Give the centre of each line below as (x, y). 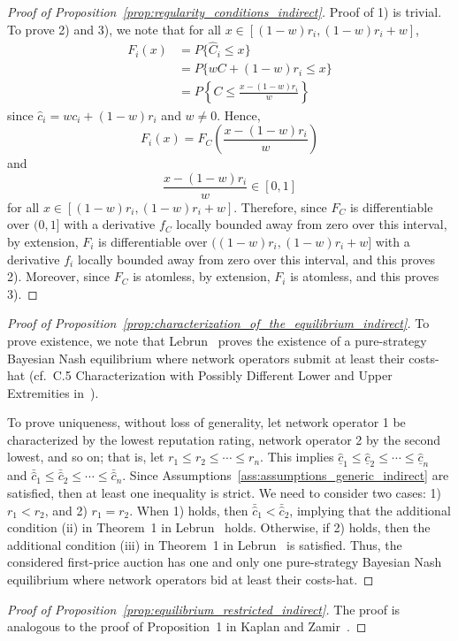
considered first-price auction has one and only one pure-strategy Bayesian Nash (225, 562)
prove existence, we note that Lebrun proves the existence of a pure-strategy (217, 340)
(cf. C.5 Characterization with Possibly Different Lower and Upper (210, 375)
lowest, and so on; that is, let (86, 457)
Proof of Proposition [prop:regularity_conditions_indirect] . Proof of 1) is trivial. (225, 11)
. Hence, (239, 114)
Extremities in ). (53, 392)
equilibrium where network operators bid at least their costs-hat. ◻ (191, 580)
